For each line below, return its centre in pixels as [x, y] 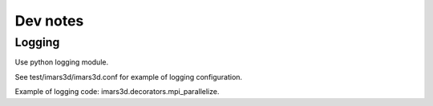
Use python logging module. [61, 62]
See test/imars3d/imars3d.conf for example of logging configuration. [129, 77]
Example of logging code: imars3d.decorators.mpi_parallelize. [117, 92]
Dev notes [49, 21]
